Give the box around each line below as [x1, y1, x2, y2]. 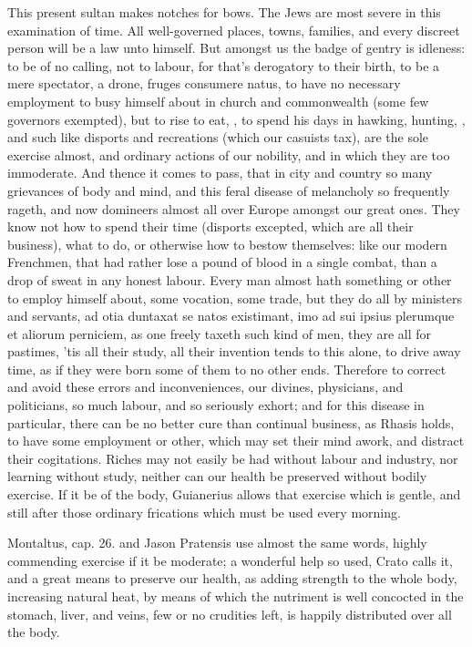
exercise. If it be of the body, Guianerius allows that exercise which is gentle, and [7, 485, 461, 504]
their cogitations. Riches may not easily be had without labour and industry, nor [7, 448, 458, 467]
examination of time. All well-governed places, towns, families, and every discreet [7, 20, 460, 39]
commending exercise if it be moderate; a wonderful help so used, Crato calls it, [7, 550, 453, 570]
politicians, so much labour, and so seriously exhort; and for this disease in [7, 395, 425, 415]
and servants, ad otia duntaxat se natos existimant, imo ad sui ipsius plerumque [7, 306, 455, 325]
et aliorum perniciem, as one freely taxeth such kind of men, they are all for [7, 323, 432, 343]
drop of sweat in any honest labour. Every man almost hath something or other [7, 270, 452, 289]
